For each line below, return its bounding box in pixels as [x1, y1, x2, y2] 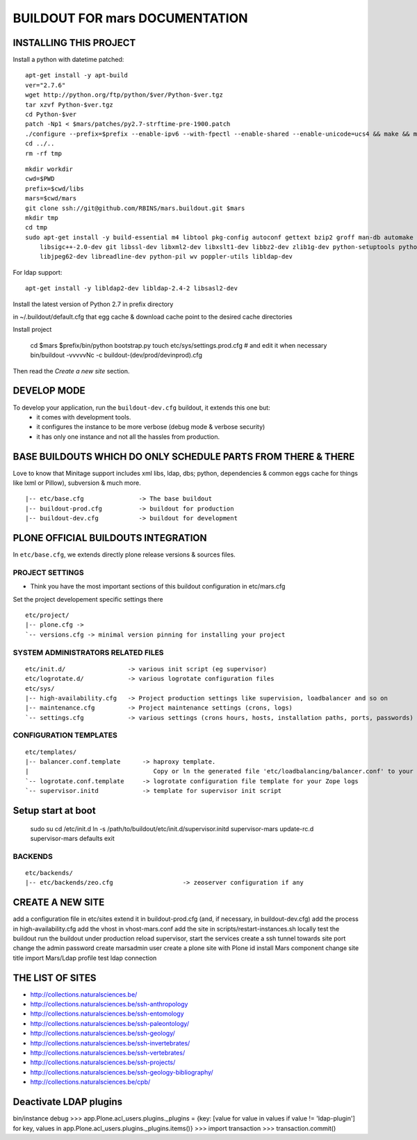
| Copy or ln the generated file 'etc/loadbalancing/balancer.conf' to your [25, 767, 414, 776]
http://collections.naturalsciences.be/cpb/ [30, 1078, 151, 1086]
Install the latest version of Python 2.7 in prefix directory [13, 300, 174, 308]
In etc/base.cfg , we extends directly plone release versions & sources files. [13, 550, 236, 559]
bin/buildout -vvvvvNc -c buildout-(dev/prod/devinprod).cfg [30, 351, 203, 360]
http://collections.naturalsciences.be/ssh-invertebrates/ [30, 1038, 190, 1047]
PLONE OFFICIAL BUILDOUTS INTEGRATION [13, 532, 208, 544]
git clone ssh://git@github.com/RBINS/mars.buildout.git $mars [25, 204, 245, 212]
